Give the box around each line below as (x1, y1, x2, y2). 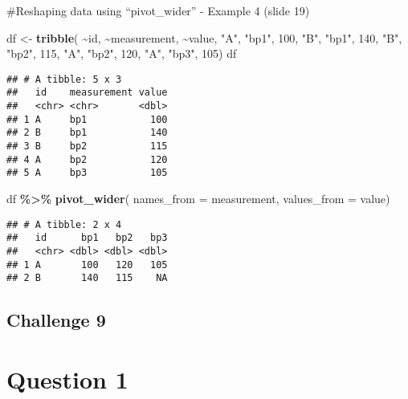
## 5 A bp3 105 (6, 167, 168, 179)
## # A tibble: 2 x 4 (6, 218, 122, 230)
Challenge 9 (6, 307, 106, 332)
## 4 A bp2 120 (6, 153, 168, 165)
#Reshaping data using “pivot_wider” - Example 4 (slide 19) (6, 2, 310, 18)
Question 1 (6, 362, 129, 395)
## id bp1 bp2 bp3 (6, 232, 168, 244)
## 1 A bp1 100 (6, 113, 168, 125)
